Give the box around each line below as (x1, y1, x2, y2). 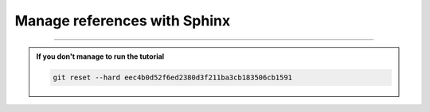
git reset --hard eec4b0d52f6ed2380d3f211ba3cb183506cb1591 (53, 72, 293, 82)
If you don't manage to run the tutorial (36, 52, 165, 61)
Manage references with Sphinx (14, 12, 231, 29)
